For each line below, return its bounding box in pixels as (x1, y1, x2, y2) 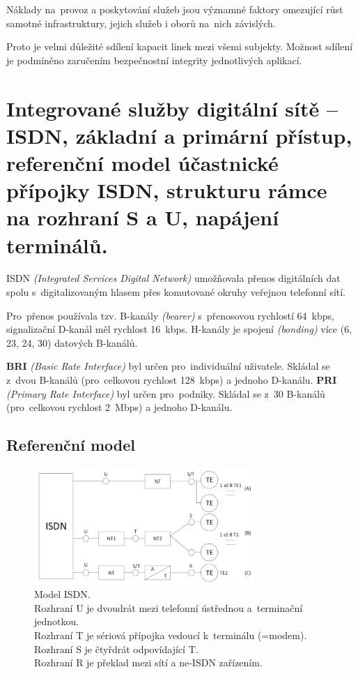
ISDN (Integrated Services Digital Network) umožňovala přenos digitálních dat (6, 271, 341, 285)
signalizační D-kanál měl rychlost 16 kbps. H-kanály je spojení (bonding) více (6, (6, 322, 352, 336)
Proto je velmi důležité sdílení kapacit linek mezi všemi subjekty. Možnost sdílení (6, 39, 353, 54)
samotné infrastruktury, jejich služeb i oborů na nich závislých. (6, 15, 276, 30)
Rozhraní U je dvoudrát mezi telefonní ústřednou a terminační (34, 600, 303, 615)
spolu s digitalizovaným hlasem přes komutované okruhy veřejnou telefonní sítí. (6, 285, 346, 299)
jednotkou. (34, 614, 79, 629)
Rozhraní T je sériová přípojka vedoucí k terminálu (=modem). (34, 628, 307, 643)
